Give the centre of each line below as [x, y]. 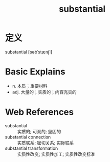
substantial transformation [32, 148]
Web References [40, 112]
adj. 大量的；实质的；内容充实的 [44, 92]
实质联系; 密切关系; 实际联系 [46, 142]
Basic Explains [35, 72]
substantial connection [28, 137]
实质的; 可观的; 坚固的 [39, 131]
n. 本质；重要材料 [30, 86]
